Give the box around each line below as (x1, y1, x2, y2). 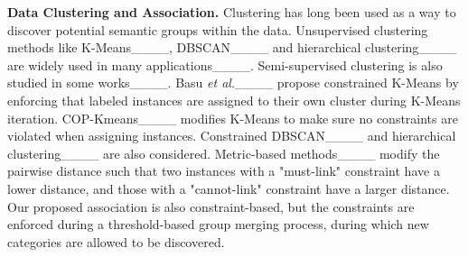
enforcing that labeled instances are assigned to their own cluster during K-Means (7, 90, 461, 109)
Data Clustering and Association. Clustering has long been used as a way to (7, 3, 456, 21)
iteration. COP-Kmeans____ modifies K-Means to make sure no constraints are (7, 108, 458, 127)
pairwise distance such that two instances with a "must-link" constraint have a (7, 161, 440, 180)
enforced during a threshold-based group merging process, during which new (7, 215, 429, 234)
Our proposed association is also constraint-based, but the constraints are (7, 197, 415, 216)
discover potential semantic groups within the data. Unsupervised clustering (7, 20, 428, 39)
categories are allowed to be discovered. (7, 232, 225, 251)
